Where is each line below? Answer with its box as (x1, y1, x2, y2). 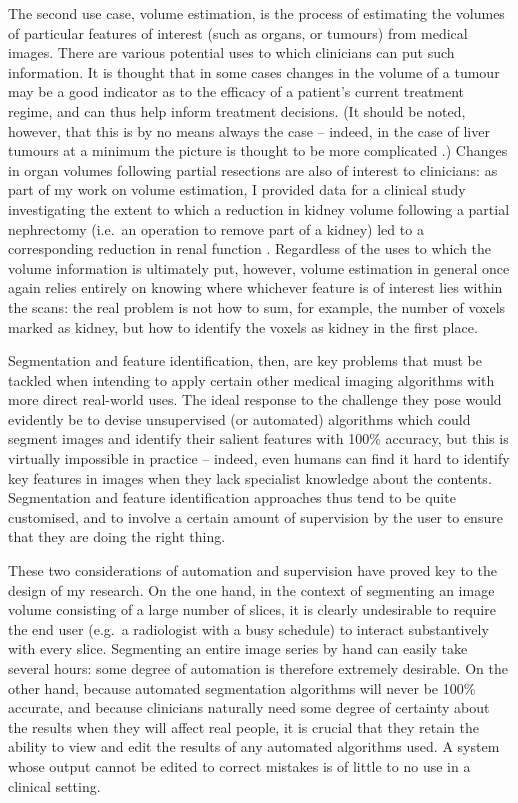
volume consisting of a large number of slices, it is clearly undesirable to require (8, 599, 496, 620)
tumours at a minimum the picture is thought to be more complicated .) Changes (8, 140, 508, 161)
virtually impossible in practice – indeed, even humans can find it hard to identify (8, 448, 510, 469)
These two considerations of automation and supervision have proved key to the (8, 560, 497, 581)
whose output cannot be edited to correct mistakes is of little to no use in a (8, 755, 471, 776)
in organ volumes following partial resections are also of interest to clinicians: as (8, 159, 498, 180)
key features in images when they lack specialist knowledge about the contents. (8, 467, 492, 488)
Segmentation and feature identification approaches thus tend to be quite (8, 487, 456, 508)
